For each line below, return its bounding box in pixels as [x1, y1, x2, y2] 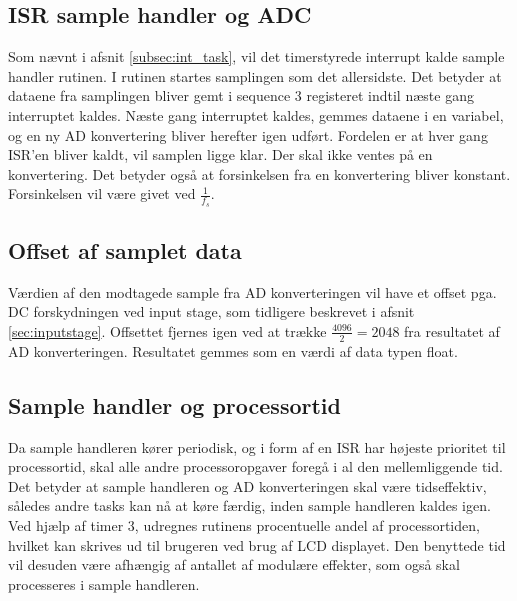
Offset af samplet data [8, 234, 242, 265]
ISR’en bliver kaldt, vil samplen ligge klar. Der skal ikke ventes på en [8, 144, 433, 165]
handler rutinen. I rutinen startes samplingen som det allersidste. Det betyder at [8, 65, 502, 86]
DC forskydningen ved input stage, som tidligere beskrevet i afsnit [8, 301, 415, 322]
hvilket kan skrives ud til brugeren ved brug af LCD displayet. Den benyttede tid [8, 534, 506, 555]
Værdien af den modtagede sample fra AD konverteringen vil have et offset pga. [8, 281, 497, 302]
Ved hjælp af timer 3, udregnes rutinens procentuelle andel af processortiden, [8, 514, 480, 535]
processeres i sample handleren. [8, 573, 200, 594]
